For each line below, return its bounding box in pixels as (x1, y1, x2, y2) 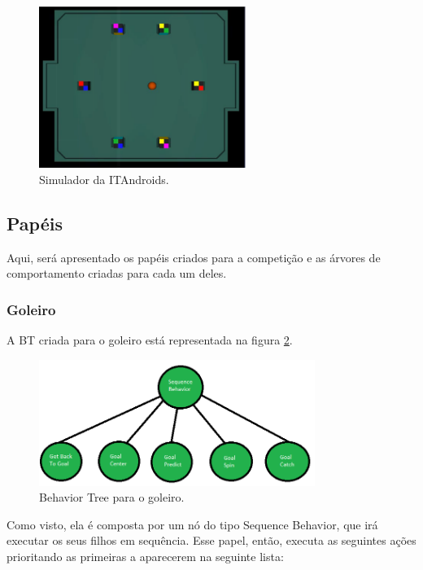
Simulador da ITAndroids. (39, 170, 169, 187)
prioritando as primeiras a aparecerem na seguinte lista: (7, 547, 284, 564)
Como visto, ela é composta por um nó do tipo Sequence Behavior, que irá (7, 515, 378, 533)
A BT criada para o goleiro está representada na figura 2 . (7, 331, 293, 349)
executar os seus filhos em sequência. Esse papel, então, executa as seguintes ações (7, 532, 416, 549)
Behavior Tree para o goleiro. (39, 489, 185, 506)
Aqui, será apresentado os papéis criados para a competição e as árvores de (7, 248, 381, 265)
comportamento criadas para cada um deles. (7, 265, 227, 282)
